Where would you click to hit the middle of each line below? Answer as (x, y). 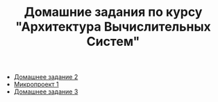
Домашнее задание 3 (46, 92)
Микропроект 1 (36, 85)
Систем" (113, 42)
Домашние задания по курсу (113, 12)
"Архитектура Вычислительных (113, 27)
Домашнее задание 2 (46, 77)
